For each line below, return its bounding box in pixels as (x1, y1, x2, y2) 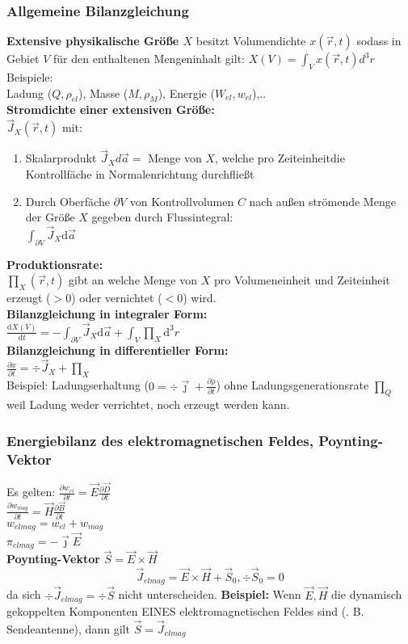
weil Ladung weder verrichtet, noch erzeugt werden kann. (6, 396, 290, 413)
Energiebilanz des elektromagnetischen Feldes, (6, 430, 313, 450)
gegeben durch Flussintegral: (91, 208, 233, 225)
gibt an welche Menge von (68, 271, 198, 288)
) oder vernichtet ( (71, 289, 162, 306)
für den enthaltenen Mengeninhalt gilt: (53, 50, 245, 67)
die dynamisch (331, 586, 402, 603)
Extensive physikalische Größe (6, 32, 179, 49)
